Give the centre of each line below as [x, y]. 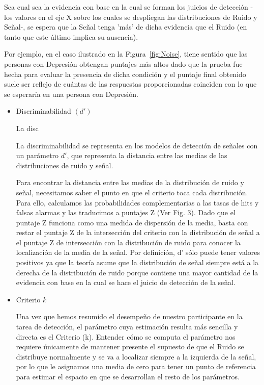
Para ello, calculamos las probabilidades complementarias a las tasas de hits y [137, 202]
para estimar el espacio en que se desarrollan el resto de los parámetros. [128, 376]
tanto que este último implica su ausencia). [71, 36]
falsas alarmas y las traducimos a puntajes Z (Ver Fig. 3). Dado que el [126, 212]
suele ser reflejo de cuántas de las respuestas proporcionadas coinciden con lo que [130, 84]
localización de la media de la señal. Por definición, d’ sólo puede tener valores [138, 252]
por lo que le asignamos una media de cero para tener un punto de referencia [136, 366]
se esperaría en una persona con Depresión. [71, 94]
